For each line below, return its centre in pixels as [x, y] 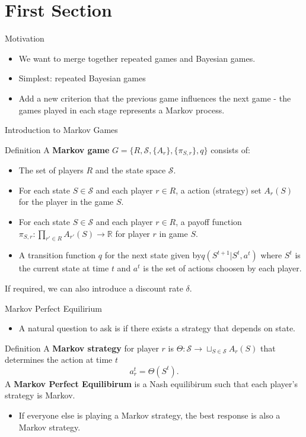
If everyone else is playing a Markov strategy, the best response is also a [149, 415]
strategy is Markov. [40, 395]
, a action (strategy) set [219, 190]
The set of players [51, 170]
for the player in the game [66, 202]
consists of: [230, 149]
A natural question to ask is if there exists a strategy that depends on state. [157, 328]
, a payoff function [209, 221]
